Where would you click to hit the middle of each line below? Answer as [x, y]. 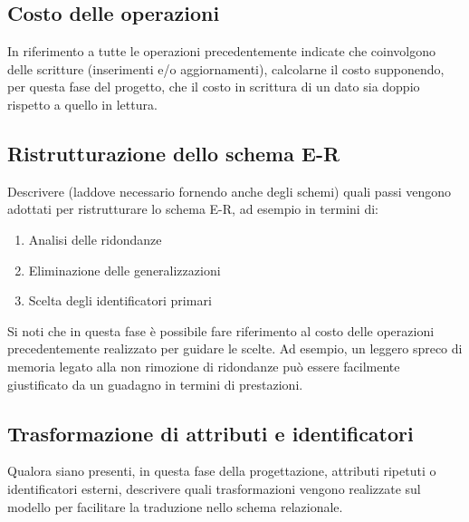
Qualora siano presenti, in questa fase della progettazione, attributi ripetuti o [222, 471]
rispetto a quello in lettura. [82, 104]
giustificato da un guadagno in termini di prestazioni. [155, 384]
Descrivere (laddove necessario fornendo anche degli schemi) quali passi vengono [229, 191]
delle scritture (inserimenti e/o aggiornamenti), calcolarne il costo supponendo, [226, 68]
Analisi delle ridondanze [95, 239]
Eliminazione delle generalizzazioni [124, 270]
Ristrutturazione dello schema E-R [174, 153]
